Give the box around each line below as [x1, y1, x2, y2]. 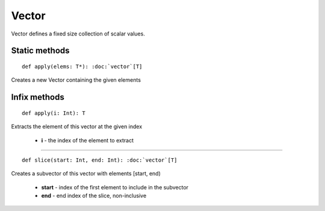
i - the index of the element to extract [41, 136, 134, 144]
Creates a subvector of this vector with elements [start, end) [11, 170, 161, 177]
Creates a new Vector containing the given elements [11, 76, 141, 84]
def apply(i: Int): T [22, 109, 85, 117]
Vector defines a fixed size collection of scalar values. [11, 30, 146, 37]
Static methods [11, 46, 70, 56]
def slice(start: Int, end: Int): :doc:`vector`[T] [22, 156, 178, 164]
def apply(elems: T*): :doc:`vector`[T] [22, 63, 143, 70]
